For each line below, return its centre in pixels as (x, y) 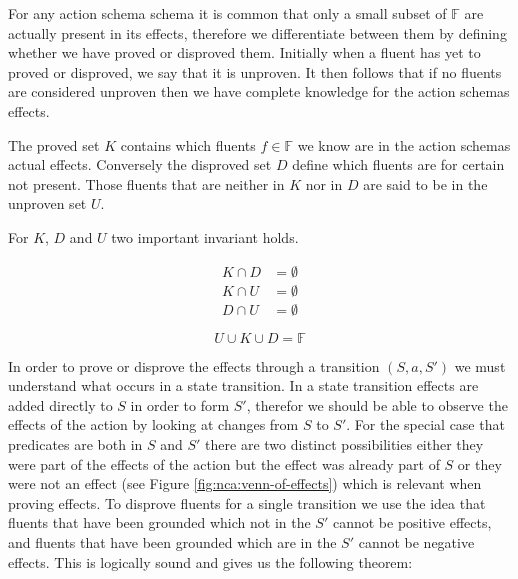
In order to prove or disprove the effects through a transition (194, 365)
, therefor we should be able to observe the (377, 404)
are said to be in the (425, 183)
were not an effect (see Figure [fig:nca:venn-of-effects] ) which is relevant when (245, 483)
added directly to (60, 404)
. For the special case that (425, 424)
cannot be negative (416, 541)
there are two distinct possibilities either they (344, 444)
